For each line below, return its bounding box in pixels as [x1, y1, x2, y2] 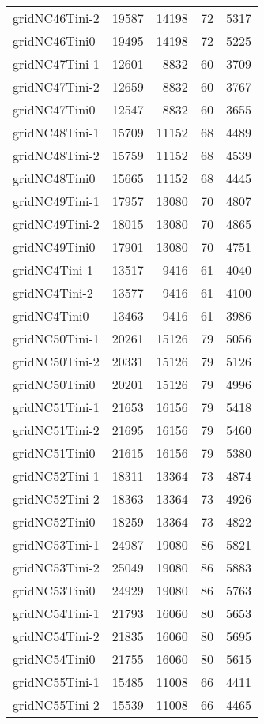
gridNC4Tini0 [13, 306, 89, 324]
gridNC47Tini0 [13, 100, 96, 118]
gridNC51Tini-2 [13, 421, 100, 439]
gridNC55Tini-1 [13, 673, 100, 691]
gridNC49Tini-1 [13, 192, 100, 210]
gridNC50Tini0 [13, 375, 96, 393]
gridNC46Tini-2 [13, 9, 100, 27]
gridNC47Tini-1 [13, 54, 100, 73]
